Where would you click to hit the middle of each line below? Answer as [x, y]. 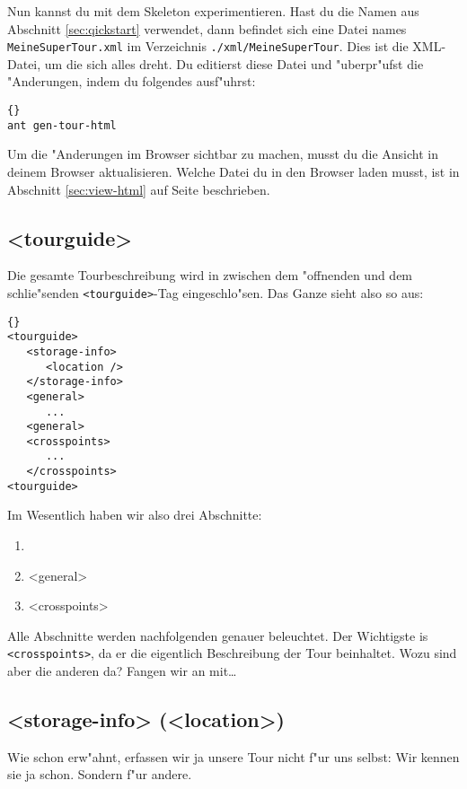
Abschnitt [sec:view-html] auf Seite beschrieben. [139, 189]
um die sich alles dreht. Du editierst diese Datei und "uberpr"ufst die [234, 63]
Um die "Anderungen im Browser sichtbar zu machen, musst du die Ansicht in [223, 154]
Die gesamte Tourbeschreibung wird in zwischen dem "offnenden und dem [210, 275]
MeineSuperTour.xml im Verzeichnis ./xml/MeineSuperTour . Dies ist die [208, 46]
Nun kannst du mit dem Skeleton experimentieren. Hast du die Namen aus [213, 11]
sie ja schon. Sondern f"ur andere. [100, 774]
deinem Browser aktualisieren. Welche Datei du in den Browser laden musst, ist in [233, 171]
